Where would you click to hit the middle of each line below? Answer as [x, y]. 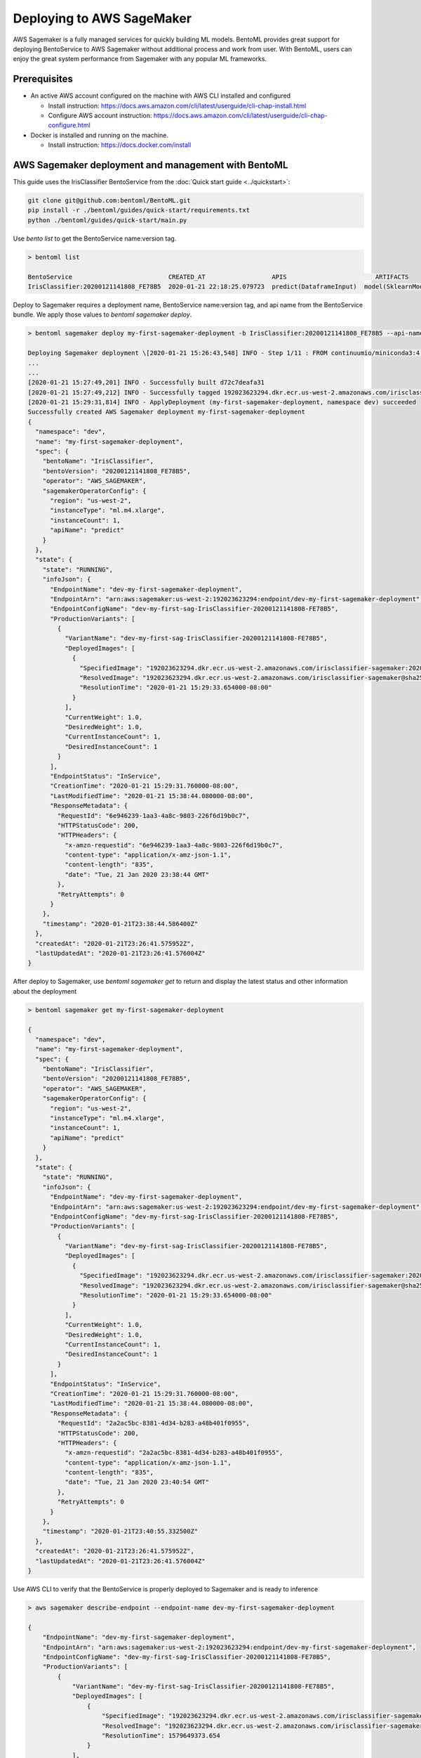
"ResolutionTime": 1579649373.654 [161, 1736]
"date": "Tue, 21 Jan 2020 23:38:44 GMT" [137, 874]
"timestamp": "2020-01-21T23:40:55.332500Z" [120, 1532]
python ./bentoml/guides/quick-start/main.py [107, 220]
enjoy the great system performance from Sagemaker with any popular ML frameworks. [140, 59]
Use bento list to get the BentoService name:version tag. [95, 238]
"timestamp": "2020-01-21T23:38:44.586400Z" [120, 924]
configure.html [69, 125]
